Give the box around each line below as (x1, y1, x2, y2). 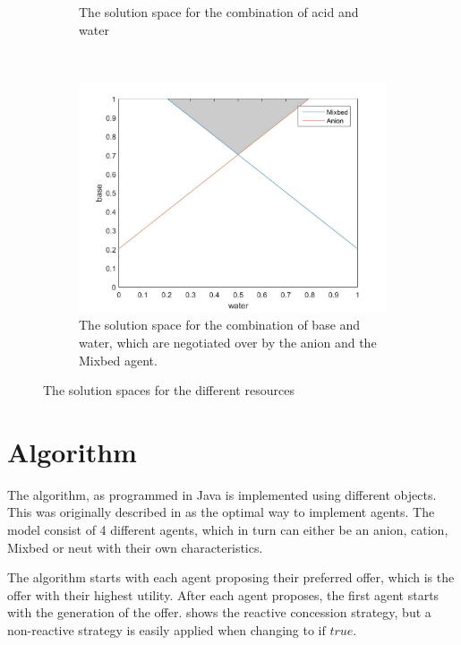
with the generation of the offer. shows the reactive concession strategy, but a (7, 603, 431, 622)
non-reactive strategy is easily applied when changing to (7, 621, 314, 640)
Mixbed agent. (79, 350, 158, 369)
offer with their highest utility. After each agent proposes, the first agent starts (7, 585, 440, 604)
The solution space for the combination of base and (79, 315, 361, 334)
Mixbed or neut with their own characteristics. (7, 537, 263, 556)
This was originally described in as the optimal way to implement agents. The (7, 503, 435, 521)
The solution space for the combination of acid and (79, 3, 359, 21)
